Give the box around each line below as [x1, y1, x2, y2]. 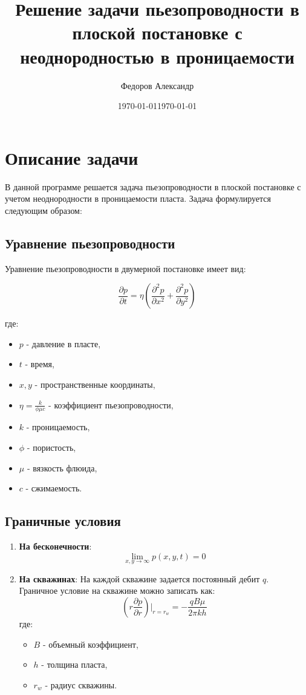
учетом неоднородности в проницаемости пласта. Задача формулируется [5, 192, 272, 205]
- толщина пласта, [41, 658, 108, 671]
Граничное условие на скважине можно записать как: [19, 584, 215, 597]
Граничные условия [5, 511, 121, 530]
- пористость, [27, 441, 76, 453]
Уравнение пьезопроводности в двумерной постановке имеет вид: [5, 262, 246, 274]
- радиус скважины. [45, 678, 117, 691]
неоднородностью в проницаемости [20, 44, 295, 68]
